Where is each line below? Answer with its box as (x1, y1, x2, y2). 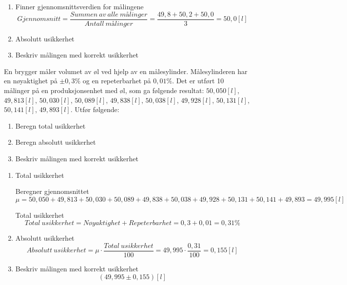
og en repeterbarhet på (82, 76, 151, 86)
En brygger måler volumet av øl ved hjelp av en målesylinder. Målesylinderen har (4, 66, 248, 76)
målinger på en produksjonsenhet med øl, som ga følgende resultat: (4, 85, 204, 95)
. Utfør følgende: (70, 104, 119, 114)
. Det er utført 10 (172, 76, 224, 86)
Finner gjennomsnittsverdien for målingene (15, 1, 144, 11)
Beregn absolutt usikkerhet (15, 137, 96, 147)
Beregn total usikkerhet (15, 120, 86, 131)
